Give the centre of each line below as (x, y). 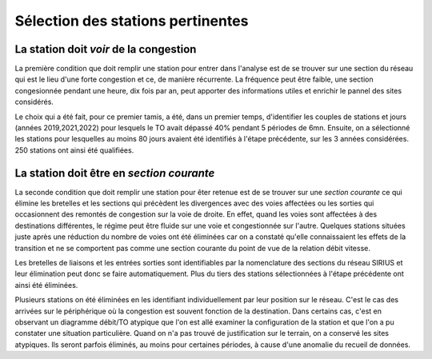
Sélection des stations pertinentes (132, 21)
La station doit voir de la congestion (106, 49)
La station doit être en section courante (115, 173)
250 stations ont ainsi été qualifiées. (74, 150)
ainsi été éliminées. (46, 285)
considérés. (34, 102)
